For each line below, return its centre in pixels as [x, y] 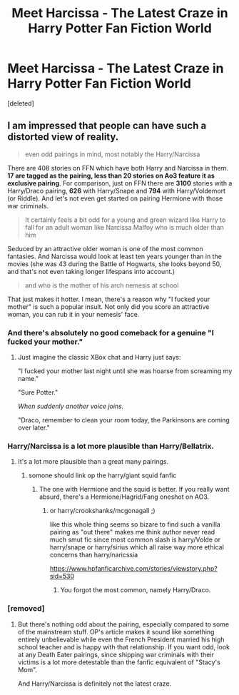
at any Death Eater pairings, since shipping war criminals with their [116, 654]
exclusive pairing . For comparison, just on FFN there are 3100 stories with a [120, 183]
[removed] [26, 609]
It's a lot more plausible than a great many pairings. [93, 462]
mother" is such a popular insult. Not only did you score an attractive [108, 306]
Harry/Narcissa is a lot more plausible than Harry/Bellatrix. [111, 446]
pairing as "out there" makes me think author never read [132, 532]
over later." [34, 428]
